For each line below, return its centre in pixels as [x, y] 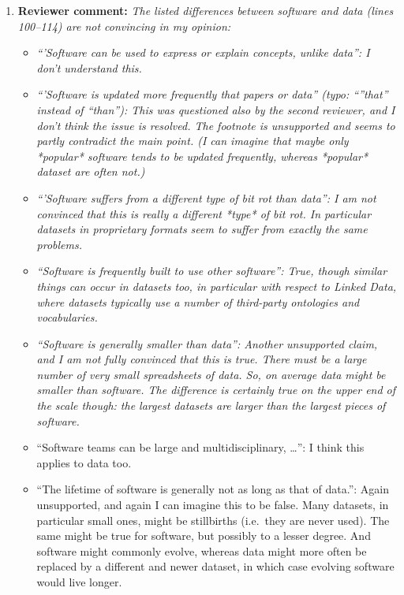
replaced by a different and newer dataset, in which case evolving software [215, 566]
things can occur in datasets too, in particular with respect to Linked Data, [217, 286]
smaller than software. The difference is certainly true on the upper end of [216, 390]
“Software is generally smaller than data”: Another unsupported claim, [207, 343]
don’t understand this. [89, 67]
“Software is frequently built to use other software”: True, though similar [212, 271]
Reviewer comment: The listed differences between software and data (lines [206, 10]
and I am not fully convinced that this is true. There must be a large [202, 359]
